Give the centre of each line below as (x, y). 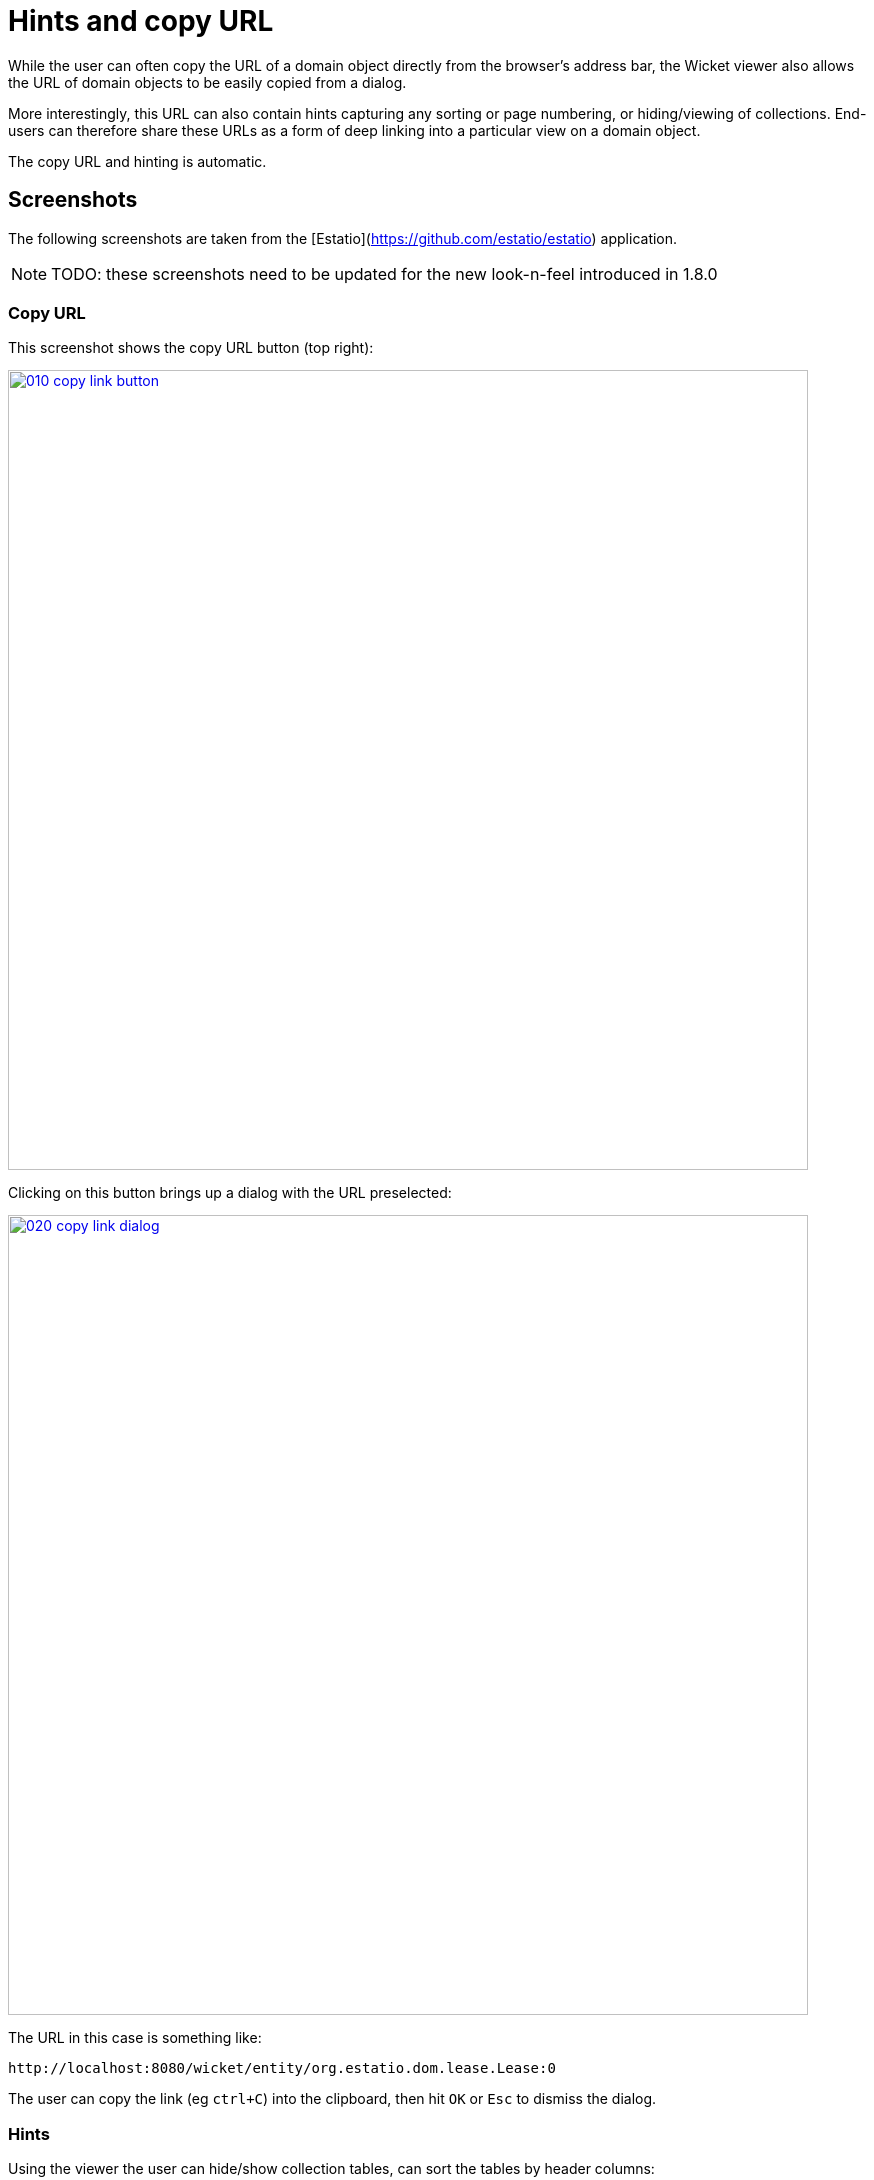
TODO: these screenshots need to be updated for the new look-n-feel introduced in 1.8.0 (384, 273)
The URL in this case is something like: (135, 2038)
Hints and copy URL (141, 21)
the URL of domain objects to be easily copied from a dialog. (207, 82)
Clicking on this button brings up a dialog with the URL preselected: (230, 1193)
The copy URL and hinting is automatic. (137, 161)
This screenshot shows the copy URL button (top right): (191, 348)
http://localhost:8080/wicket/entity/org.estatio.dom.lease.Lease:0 (282, 2068)
